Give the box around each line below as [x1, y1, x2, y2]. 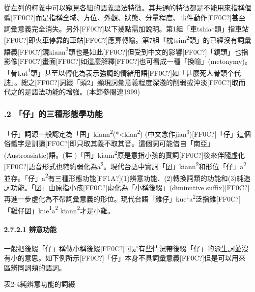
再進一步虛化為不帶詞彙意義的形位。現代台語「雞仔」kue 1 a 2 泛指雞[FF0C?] [4, 192, 241, 204]
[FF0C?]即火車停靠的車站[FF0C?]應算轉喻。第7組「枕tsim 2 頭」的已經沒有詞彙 [4, 33, 251, 45]
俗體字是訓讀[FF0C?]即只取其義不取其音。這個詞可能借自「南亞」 [4, 138, 214, 148]
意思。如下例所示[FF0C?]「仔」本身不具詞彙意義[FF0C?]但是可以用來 [24, 253, 246, 263]
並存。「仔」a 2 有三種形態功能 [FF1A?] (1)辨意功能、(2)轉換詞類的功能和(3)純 [4, 171, 244, 183]
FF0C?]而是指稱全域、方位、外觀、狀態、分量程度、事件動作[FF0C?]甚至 [12, 12, 246, 22]
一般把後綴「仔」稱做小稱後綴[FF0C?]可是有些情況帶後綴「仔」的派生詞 [4, 243, 235, 253]
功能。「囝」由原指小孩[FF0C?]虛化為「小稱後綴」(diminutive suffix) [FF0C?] [10, 182, 250, 192]
